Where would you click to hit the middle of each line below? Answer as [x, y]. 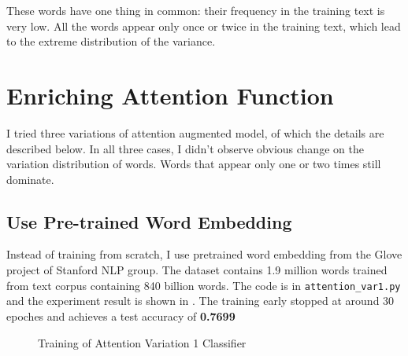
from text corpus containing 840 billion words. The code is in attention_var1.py [204, 285]
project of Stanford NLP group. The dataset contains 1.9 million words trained [197, 270]
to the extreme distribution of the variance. [111, 41]
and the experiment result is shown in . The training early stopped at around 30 [200, 301]
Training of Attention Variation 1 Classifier [142, 342]
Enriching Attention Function [170, 95]
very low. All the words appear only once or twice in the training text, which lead [204, 26]
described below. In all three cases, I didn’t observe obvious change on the [185, 148]
